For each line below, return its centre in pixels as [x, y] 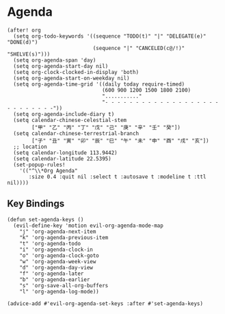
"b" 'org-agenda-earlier [55, 279]
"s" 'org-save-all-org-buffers [64, 285]
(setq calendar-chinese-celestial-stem [70, 120]
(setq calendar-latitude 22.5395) [62, 158]
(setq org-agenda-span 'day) [55, 60]
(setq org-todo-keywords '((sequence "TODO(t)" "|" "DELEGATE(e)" [110, 36]
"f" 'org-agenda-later [52, 274]
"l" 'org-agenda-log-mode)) [59, 291]
